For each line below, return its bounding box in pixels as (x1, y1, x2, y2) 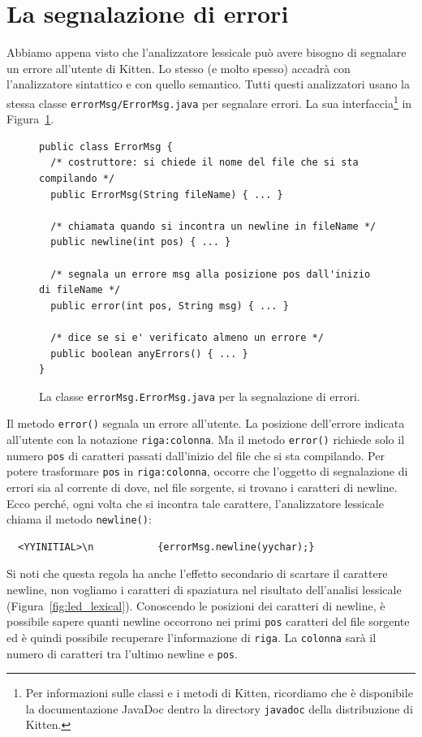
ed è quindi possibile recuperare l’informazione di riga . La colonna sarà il (6, 628, 377, 645)
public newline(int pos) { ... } (50, 236, 231, 248)
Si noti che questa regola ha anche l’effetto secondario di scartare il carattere (6, 565, 388, 582)
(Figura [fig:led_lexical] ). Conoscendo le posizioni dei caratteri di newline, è (6, 597, 385, 614)
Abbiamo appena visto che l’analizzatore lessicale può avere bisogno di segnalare (6, 44, 407, 61)
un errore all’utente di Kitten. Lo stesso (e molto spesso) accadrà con (6, 59, 351, 76)
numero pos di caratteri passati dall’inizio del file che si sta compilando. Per (6, 446, 385, 463)
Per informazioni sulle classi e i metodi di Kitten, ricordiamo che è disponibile (25, 684, 413, 701)
